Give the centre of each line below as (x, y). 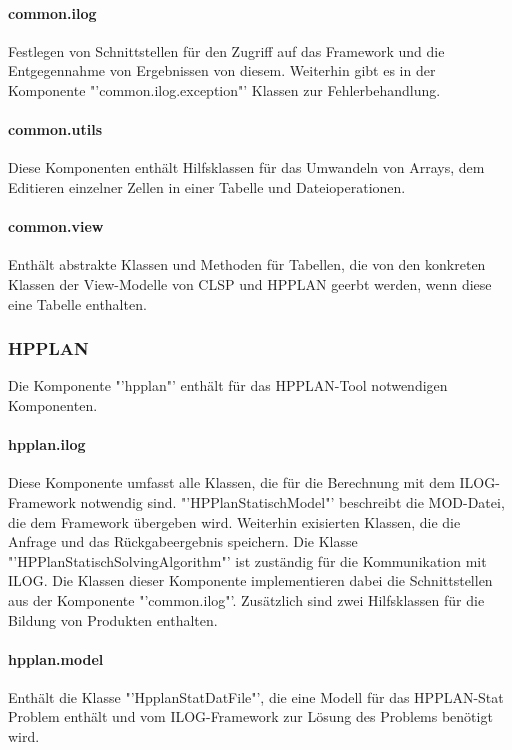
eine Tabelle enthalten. (77, 303)
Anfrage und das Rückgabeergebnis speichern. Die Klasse (183, 541)
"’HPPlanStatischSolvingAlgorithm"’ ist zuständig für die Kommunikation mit (247, 560)
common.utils (55, 129)
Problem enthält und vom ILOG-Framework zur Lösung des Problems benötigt (250, 716)
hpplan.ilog (47, 444)
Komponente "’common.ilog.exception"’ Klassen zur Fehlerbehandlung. (224, 89)
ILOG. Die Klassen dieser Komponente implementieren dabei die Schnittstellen (250, 580)
